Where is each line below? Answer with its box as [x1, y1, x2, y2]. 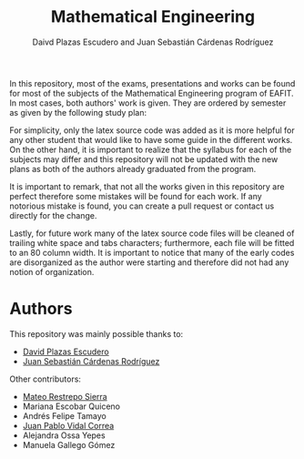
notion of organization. [9, 266, 95, 277]
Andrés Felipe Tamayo [22, 410, 106, 421]
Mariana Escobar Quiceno [22, 401, 121, 412]
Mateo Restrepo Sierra [22, 391, 107, 402]
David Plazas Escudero [22, 346, 109, 357]
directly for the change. [9, 209, 97, 220]
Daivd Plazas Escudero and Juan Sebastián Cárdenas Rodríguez [32, 36, 274, 47]
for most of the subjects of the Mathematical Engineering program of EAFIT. [9, 87, 294, 98]
